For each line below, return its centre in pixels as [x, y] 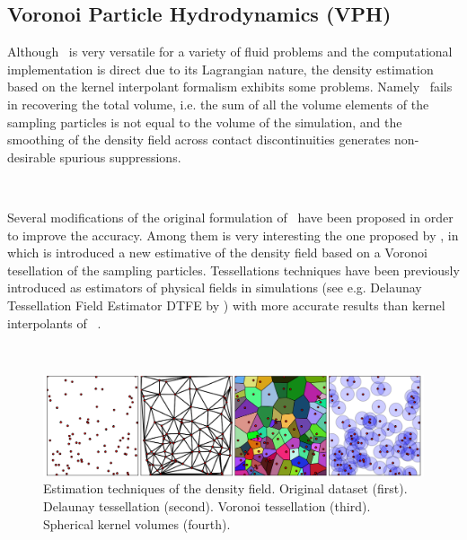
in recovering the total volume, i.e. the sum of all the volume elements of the [218, 104]
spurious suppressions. [120, 157]
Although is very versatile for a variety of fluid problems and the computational [230, 52]
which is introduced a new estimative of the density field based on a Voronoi [217, 253]
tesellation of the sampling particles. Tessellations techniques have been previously [233, 270]
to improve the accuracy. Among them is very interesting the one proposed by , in [233, 235]
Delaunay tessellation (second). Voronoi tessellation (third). [207, 505]
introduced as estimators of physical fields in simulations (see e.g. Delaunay [215, 287]
